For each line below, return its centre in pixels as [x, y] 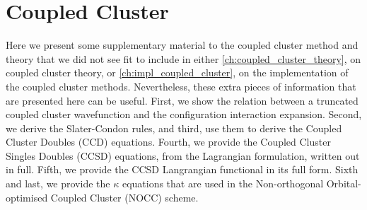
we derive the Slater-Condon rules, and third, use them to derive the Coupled [174, 128]
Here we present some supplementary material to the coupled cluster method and [182, 45]
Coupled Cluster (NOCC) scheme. [124, 197]
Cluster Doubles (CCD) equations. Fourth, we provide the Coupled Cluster [168, 142]
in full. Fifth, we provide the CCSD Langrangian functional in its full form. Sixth [182, 169]
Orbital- [344, 183]
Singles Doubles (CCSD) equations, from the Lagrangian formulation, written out [183, 155]
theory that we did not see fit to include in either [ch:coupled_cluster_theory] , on [183, 58]
